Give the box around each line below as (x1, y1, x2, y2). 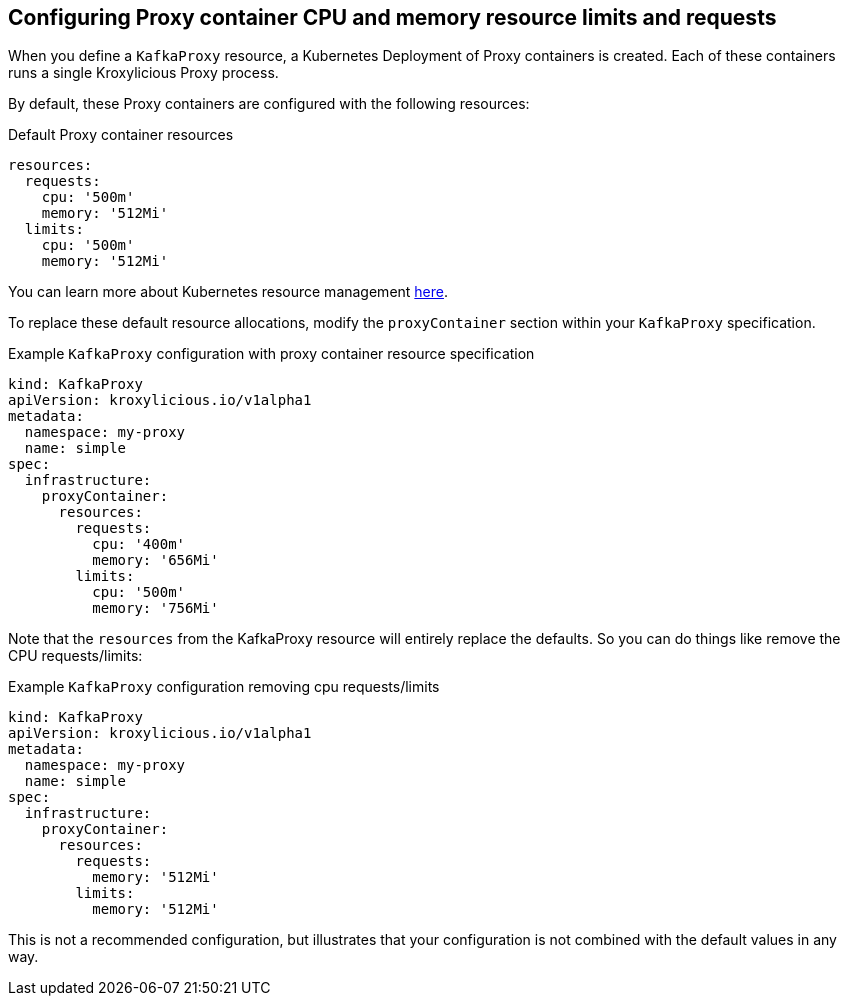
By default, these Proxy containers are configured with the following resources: (8, 95, 530, 113)
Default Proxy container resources (8, 126, 234, 144)
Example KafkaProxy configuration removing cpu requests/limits (8, 678, 440, 696)
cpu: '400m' (92, 536, 186, 553)
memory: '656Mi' (92, 552, 219, 569)
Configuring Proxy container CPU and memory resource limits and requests (8, 5, 777, 30)
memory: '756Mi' (92, 600, 219, 617)
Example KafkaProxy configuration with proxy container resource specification (8, 345, 535, 363)
